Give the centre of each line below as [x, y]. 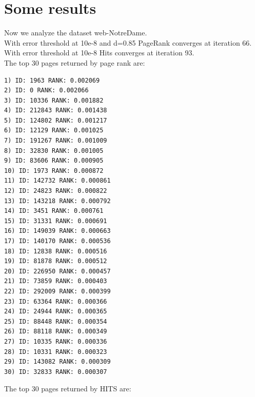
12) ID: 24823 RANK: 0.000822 [56, 191]
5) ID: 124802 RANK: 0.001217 [56, 120]
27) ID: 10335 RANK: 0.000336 [56, 341]
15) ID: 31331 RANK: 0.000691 [56, 221]
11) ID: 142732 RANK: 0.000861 [57, 181]
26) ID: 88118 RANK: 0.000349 [56, 332]
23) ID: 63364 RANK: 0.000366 [56, 301]
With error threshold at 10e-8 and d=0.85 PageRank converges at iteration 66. [128, 42]
